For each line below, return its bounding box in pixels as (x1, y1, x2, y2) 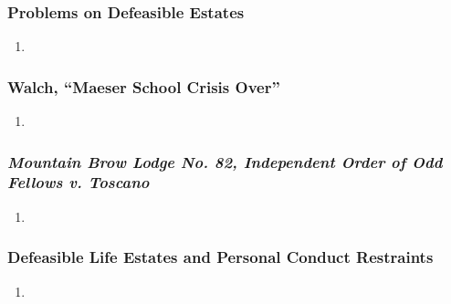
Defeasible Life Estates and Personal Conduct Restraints (7, 246, 434, 268)
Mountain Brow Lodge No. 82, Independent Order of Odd (7, 150, 443, 173)
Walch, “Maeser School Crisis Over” (7, 75, 280, 98)
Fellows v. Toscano (7, 171, 150, 194)
